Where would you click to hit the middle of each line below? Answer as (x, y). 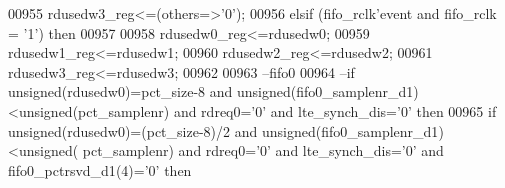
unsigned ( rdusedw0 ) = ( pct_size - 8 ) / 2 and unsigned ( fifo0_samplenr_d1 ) (226, 130)
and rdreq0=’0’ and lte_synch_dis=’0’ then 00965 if (335, 110)
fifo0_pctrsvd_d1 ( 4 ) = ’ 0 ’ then (100, 169)
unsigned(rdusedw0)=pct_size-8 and (120, 91)
